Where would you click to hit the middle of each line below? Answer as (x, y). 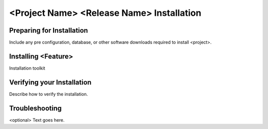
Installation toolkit (27, 68)
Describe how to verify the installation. (49, 94)
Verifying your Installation (50, 82)
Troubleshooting (35, 108)
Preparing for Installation (49, 30)
